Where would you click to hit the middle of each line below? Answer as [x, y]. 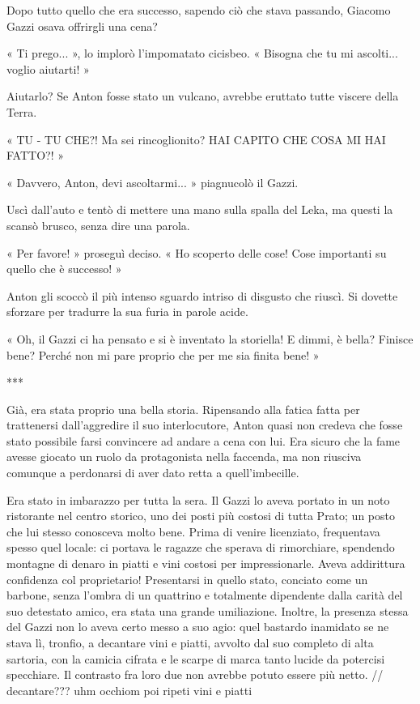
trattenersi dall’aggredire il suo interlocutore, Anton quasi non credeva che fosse [205, 425]
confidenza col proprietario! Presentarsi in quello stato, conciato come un [187, 579]
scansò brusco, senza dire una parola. [98, 225]
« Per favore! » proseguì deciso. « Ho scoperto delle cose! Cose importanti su [197, 252]
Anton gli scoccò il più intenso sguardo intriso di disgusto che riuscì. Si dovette [202, 295]
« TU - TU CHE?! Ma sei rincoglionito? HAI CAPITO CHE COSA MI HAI [196, 139]
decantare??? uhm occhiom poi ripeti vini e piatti [129, 690]
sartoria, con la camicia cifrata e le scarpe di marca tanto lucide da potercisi [196, 658]
